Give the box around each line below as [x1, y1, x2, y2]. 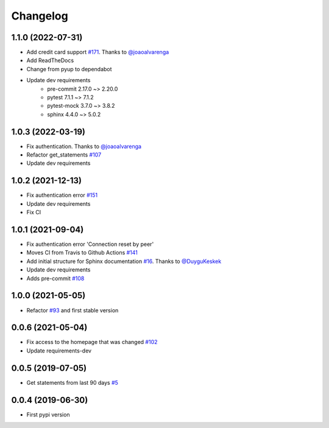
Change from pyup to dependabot [26, 65, 112, 72]
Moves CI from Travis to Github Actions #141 [26, 249, 138, 256]
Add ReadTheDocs [26, 57, 74, 64]
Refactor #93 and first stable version [26, 306, 119, 314]
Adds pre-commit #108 [26, 275, 85, 282]
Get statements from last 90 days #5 [26, 379, 119, 386]
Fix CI [26, 209, 41, 216]
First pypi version [26, 411, 70, 418]
